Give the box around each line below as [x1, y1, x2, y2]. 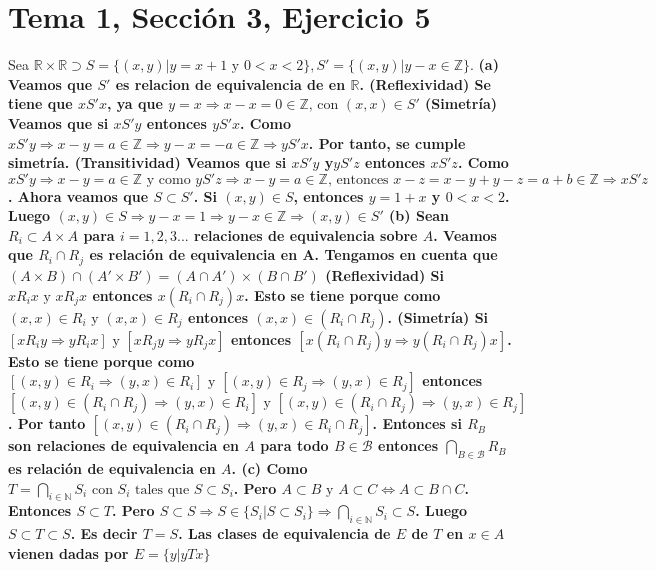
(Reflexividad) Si [325, 264, 444, 285]
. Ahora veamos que [8, 185, 149, 206]
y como [146, 172, 191, 187]
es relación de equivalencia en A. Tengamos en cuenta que [89, 244, 498, 265]
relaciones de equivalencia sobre [194, 224, 418, 245]
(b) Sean [389, 205, 450, 226]
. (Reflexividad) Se [359, 73, 491, 94]
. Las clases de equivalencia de [178, 523, 391, 544]
